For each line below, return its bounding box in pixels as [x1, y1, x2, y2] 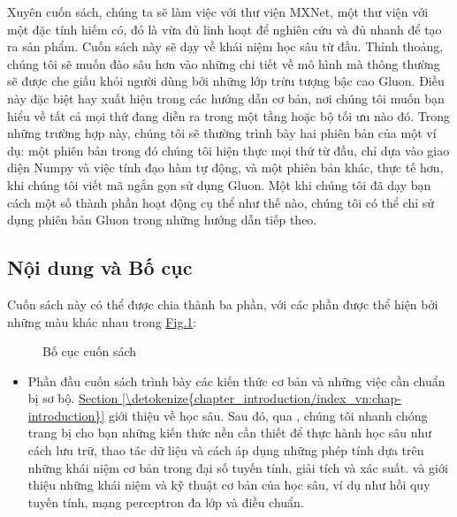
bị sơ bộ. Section [27, 389, 118, 407]
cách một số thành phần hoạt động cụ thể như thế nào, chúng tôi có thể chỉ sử [7, 193, 435, 211]
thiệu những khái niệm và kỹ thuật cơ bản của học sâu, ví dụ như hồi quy [27, 475, 430, 494]
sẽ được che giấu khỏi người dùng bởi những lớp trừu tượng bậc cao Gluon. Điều [7, 72, 445, 90]
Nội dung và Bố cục [7, 254, 193, 281]
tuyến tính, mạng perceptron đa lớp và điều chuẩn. [27, 492, 304, 511]
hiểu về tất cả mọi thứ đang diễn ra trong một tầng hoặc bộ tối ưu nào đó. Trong [7, 106, 451, 125]
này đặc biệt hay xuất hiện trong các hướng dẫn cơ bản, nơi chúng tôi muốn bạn [7, 88, 445, 107]
